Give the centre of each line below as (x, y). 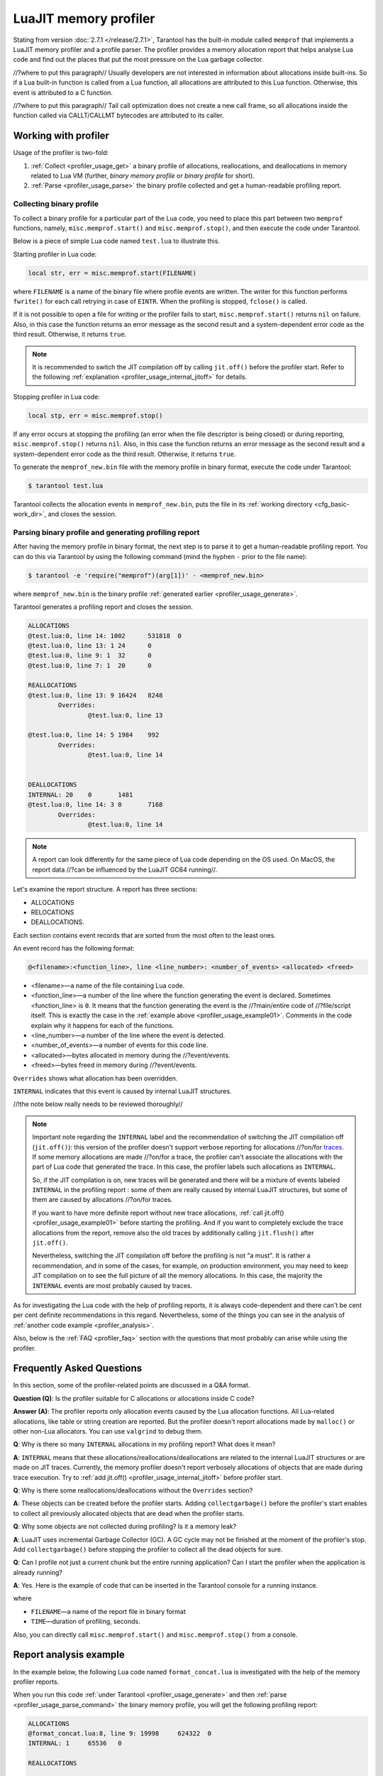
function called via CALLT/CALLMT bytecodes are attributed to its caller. (118, 115)
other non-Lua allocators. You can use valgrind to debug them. (108, 1431)
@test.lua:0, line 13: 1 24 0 (90, 645)
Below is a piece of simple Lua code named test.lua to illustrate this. (116, 241)
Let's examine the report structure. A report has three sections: (105, 889)
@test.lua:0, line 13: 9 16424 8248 (95, 695)
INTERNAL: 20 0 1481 (81, 795)
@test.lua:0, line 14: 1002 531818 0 (105, 635)
